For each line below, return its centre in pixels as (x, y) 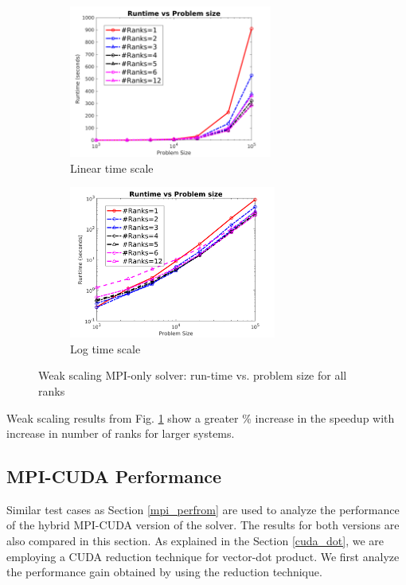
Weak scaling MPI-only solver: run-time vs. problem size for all (193, 375)
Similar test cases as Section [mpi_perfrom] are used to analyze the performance (203, 509)
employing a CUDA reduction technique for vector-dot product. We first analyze (203, 556)
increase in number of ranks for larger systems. (121, 433)
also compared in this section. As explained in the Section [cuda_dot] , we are (195, 541)
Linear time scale (112, 168)
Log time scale (105, 348)
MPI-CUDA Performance (114, 476)
